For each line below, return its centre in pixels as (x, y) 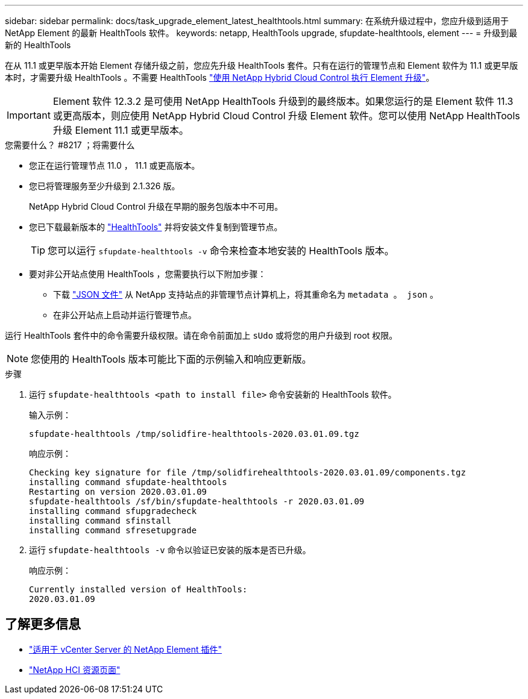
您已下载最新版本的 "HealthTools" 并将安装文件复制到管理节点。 (156, 227)
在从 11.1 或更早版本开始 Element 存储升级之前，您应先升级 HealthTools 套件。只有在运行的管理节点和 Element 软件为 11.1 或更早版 (262, 65)
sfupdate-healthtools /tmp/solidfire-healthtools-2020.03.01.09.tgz (194, 434)
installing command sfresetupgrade (113, 530)
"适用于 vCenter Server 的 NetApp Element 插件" (126, 649)
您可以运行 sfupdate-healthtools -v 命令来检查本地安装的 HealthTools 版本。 (221, 251)
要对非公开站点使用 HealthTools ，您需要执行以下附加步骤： (148, 274)
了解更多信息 (43, 624)
